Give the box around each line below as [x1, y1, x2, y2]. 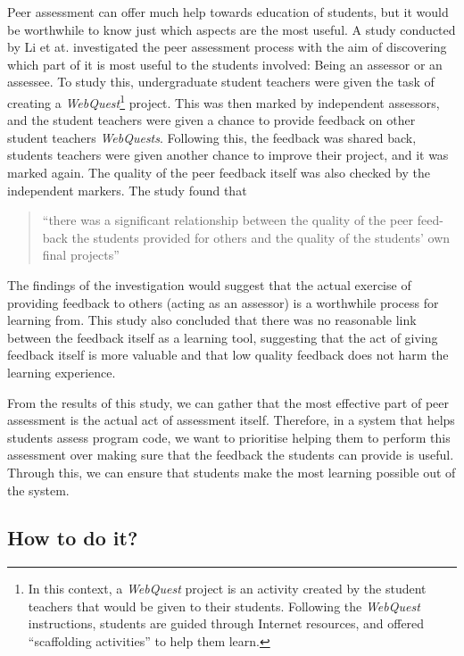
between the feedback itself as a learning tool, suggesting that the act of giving [7, 328, 438, 346]
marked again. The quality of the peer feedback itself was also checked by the [7, 163, 430, 181]
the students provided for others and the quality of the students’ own [71, 228, 451, 246]
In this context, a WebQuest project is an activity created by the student [28, 579, 427, 598]
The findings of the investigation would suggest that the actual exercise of [7, 275, 411, 294]
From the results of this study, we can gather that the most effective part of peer [7, 393, 450, 411]
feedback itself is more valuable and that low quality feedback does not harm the [7, 345, 449, 364]
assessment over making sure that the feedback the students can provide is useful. [7, 445, 454, 464]
